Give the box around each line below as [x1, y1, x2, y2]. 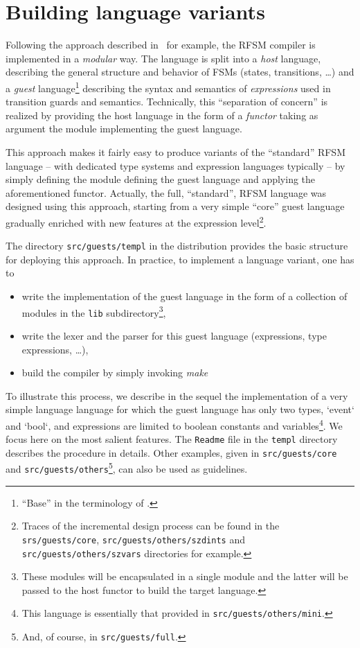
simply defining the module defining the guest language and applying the [6, 172, 316, 186]
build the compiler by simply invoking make [21, 365, 208, 380]
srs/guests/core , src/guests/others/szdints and [21, 532, 245, 546]
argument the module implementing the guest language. [6, 121, 242, 136]
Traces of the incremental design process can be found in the [21, 518, 280, 533]
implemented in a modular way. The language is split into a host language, [6, 51, 321, 65]
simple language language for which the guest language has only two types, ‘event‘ [6, 402, 354, 417]
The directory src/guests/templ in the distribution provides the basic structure [6, 238, 348, 253]
